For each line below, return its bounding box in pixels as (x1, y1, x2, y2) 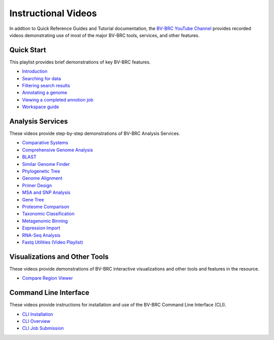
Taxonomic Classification (22, 211, 75, 217)
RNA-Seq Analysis (22, 232, 61, 238)
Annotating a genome (22, 89, 67, 96)
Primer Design (22, 182, 52, 188)
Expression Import (22, 225, 60, 231)
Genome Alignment (22, 175, 63, 181)
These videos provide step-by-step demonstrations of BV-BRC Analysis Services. (9, 130, 180, 137)
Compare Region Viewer (22, 275, 73, 281)
